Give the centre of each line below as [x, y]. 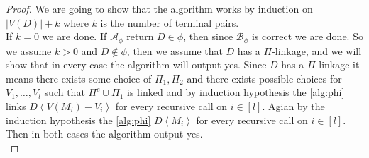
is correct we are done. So [308, 36]
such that [65, 92]
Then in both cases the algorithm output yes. [104, 134]
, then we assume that [175, 50]
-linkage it [337, 65]
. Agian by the [293, 106]
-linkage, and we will [317, 50]
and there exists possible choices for [264, 78]
